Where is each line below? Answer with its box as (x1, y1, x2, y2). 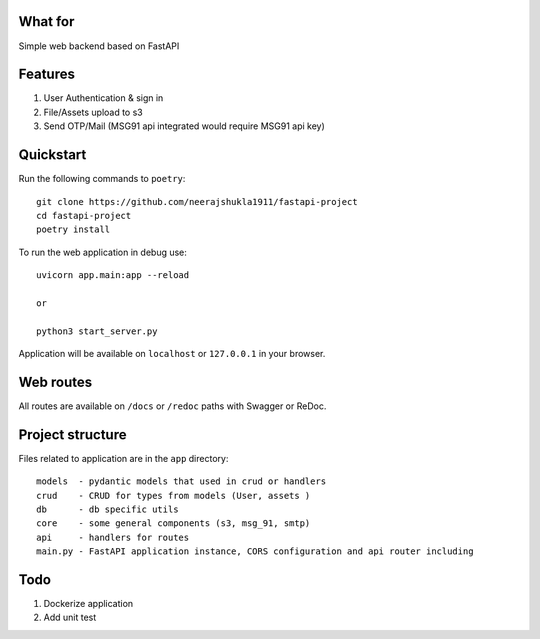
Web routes (18, 373, 93, 390)
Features (18, 66, 75, 83)
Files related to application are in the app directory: (18, 452, 229, 464)
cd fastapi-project (36, 210, 132, 221)
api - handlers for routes (36, 531, 190, 543)
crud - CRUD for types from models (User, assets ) (36, 490, 311, 501)
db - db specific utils (36, 504, 179, 515)
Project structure (18, 426, 127, 443)
